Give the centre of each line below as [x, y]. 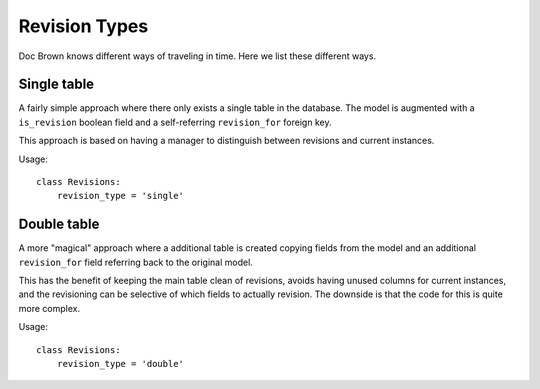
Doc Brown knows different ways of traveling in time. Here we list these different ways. [197, 56]
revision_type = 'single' [120, 196]
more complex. [49, 308]
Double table [59, 224]
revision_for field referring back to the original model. [136, 262]
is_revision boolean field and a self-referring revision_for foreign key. [175, 122]
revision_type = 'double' [120, 364]
